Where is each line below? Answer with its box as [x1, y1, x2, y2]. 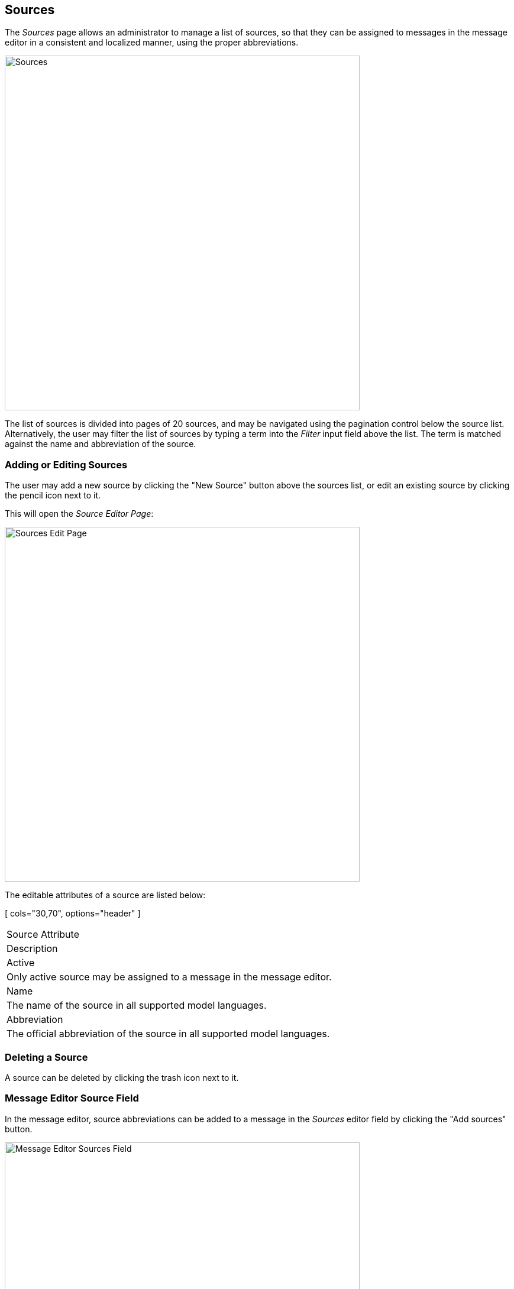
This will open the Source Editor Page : [5, 509, 154, 519]
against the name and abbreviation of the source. [5, 439, 196, 449]
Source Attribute [7, 928, 79, 941]
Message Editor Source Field [5, 1092, 139, 1105]
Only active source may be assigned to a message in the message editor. [7, 971, 332, 983]
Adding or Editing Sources [5, 458, 128, 471]
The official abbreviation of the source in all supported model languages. [7, 1028, 330, 1040]
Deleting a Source [5, 1051, 88, 1063]
